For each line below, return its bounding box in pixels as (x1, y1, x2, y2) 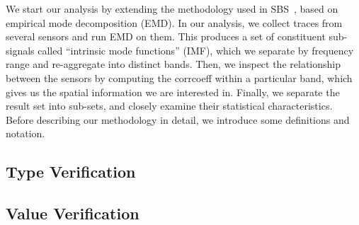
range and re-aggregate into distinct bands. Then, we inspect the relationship (6, 57, 341, 71)
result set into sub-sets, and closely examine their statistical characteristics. (6, 98, 333, 113)
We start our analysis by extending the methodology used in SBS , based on (6, 1, 338, 16)
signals (6, 42, 35, 57)
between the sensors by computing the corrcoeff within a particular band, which (6, 70, 353, 85)
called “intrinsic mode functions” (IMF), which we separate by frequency (38, 42, 354, 57)
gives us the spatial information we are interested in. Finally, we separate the (6, 84, 340, 99)
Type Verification (6, 161, 136, 183)
